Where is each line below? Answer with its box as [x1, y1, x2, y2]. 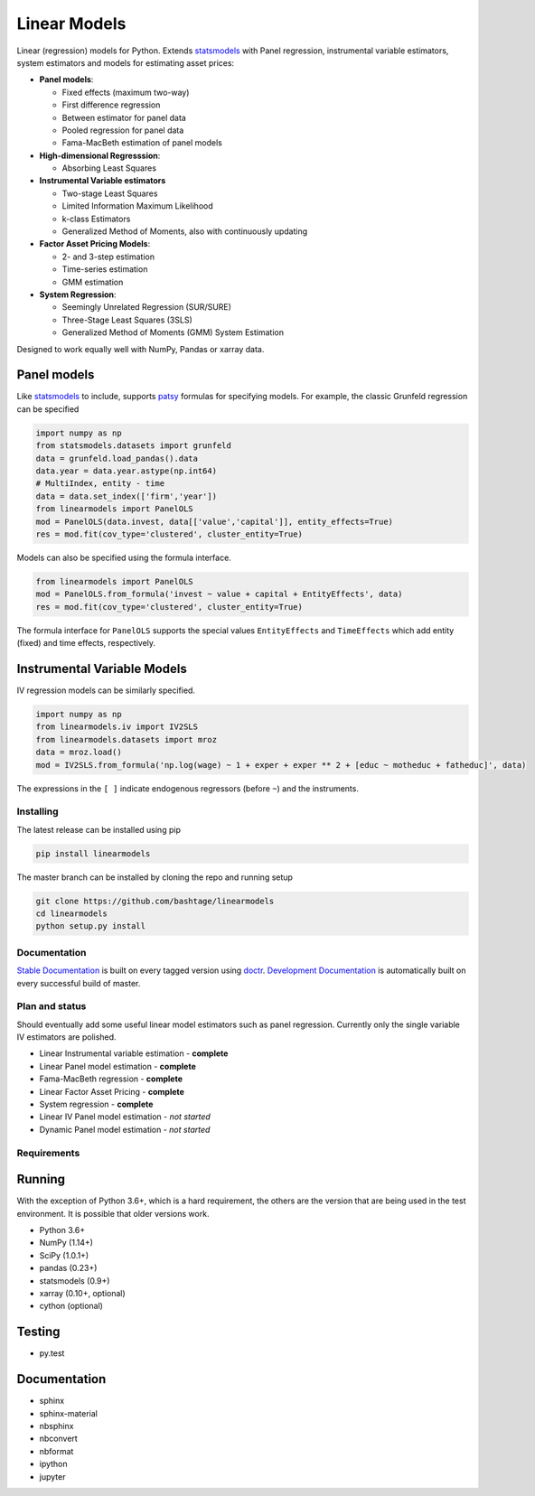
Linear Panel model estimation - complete [39, 1061, 196, 1071]
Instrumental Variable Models [16, 660, 187, 677]
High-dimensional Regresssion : [39, 150, 161, 161]
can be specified [16, 403, 80, 415]
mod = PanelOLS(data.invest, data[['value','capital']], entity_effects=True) [35, 516, 393, 527]
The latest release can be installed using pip [16, 824, 181, 835]
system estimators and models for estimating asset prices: [16, 57, 235, 68]
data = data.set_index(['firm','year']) [35, 491, 217, 501]
